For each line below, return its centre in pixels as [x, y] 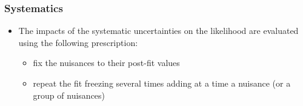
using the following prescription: [78, 42]
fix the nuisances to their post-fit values [106, 63]
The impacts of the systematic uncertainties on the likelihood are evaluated [158, 31]
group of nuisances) [69, 95]
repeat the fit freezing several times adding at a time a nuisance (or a [162, 83]
